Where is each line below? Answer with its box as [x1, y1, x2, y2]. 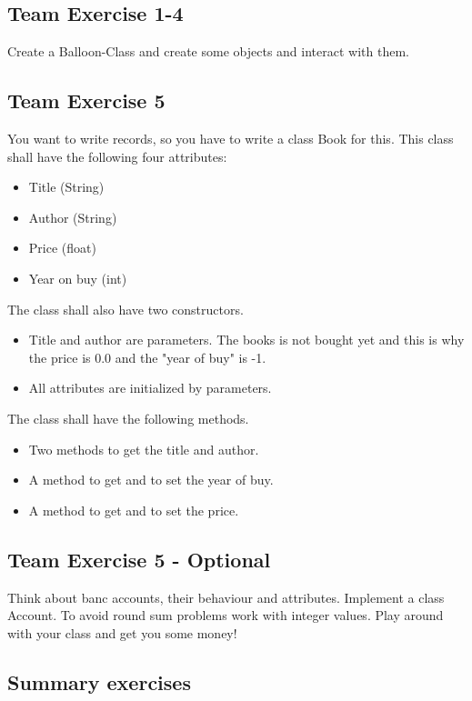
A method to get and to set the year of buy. [28, 470, 274, 489]
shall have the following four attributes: [7, 146, 227, 165]
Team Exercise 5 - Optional [7, 545, 271, 573]
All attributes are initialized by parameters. [28, 378, 272, 397]
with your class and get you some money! [7, 623, 237, 642]
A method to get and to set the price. [28, 500, 239, 519]
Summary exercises [7, 667, 191, 696]
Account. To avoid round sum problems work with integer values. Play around [7, 606, 444, 625]
